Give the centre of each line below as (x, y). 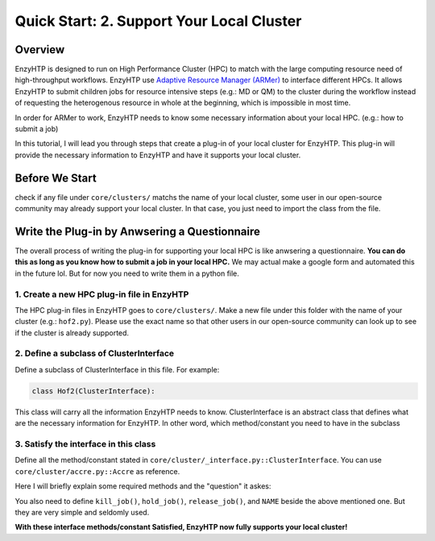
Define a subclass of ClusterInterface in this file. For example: (117, 369)
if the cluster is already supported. (72, 333)
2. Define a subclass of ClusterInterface (95, 353)
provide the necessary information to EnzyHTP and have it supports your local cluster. (158, 155)
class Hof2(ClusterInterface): (94, 391)
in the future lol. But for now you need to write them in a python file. (127, 273)
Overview (40, 50)
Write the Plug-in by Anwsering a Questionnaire (138, 231)
